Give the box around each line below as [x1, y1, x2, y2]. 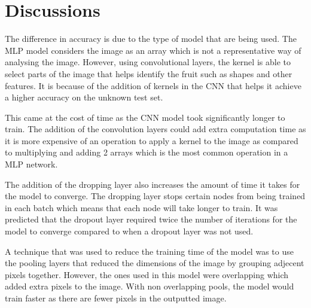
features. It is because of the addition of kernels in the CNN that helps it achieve [5, 79, 301, 92]
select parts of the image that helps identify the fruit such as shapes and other [5, 67, 292, 80]
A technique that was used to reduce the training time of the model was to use [5, 245, 294, 257]
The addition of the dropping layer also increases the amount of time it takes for [5, 178, 300, 190]
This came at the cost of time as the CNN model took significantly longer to [5, 111, 285, 123]
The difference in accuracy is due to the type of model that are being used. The [5, 32, 297, 45]
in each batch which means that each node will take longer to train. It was [5, 201, 278, 214]
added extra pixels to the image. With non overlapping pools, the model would [5, 280, 294, 292]
